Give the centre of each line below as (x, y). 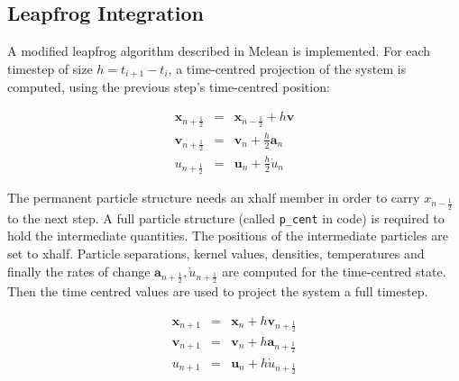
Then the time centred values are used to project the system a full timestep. (218, 290)
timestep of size (50, 68)
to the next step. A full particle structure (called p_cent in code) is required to (226, 218)
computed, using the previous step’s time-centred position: (169, 87)
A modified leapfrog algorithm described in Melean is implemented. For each (219, 51)
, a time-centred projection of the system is (287, 68)
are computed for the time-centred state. (334, 271)
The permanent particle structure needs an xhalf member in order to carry (214, 198)
